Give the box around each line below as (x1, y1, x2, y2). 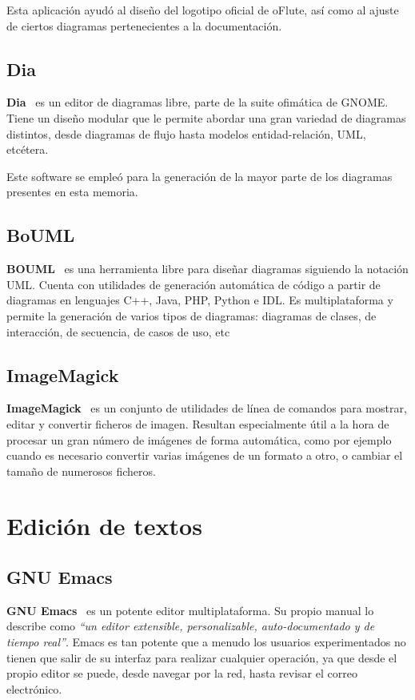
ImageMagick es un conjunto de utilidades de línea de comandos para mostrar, (6, 400, 407, 416)
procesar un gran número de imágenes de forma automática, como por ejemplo (6, 431, 392, 448)
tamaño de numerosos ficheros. (6, 462, 156, 479)
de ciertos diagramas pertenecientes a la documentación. (6, 17, 282, 34)
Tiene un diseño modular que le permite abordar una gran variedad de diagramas (6, 109, 406, 126)
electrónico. (6, 680, 62, 697)
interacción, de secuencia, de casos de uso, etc (6, 323, 230, 340)
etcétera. (6, 141, 49, 158)
